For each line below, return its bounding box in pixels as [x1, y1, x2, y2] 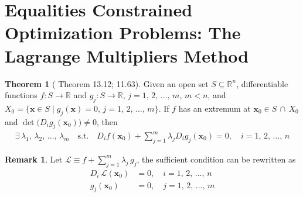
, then [96, 115, 118, 127]
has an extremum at [178, 102, 251, 114]
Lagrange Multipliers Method [5, 43, 249, 67]
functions [5, 89, 38, 101]
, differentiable [236, 77, 288, 89]
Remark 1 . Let [5, 153, 63, 165]
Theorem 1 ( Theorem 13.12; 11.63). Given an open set [5, 77, 209, 89]
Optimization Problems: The [5, 20, 241, 44]
